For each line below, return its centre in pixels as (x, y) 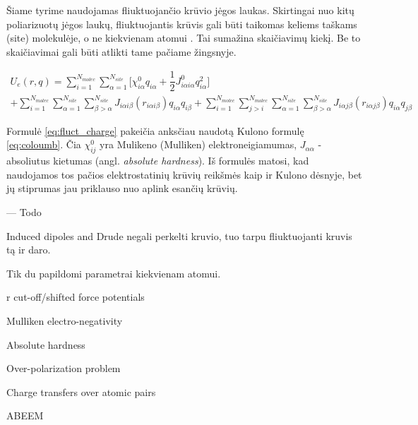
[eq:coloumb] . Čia (44, 144)
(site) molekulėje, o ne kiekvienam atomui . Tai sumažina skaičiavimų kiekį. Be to (184, 38)
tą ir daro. (29, 250)
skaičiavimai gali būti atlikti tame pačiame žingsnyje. (121, 51)
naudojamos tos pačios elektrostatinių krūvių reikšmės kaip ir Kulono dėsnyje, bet (184, 174)
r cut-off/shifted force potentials (76, 297)
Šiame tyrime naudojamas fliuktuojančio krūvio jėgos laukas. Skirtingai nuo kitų (180, 10)
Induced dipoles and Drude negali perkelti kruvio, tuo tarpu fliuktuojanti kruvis (179, 235)
